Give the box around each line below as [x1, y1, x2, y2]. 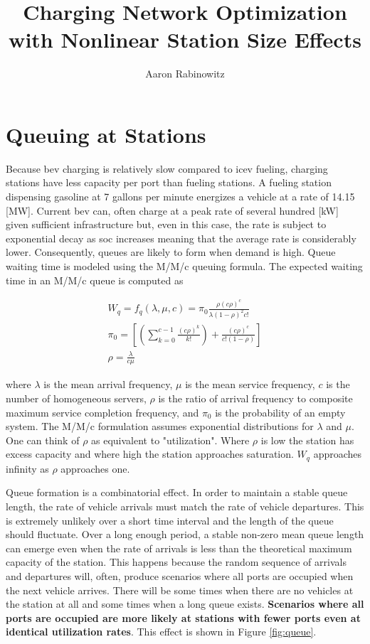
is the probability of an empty [215, 404, 346, 419]
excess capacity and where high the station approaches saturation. [6, 446, 294, 461]
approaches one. [60, 461, 130, 476]
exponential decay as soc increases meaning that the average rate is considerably [6, 230, 356, 245]
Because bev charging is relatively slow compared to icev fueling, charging [6, 161, 328, 176]
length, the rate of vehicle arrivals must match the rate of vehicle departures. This [6, 498, 364, 513]
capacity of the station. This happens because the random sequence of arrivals [6, 554, 347, 569]
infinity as [6, 461, 49, 476]
